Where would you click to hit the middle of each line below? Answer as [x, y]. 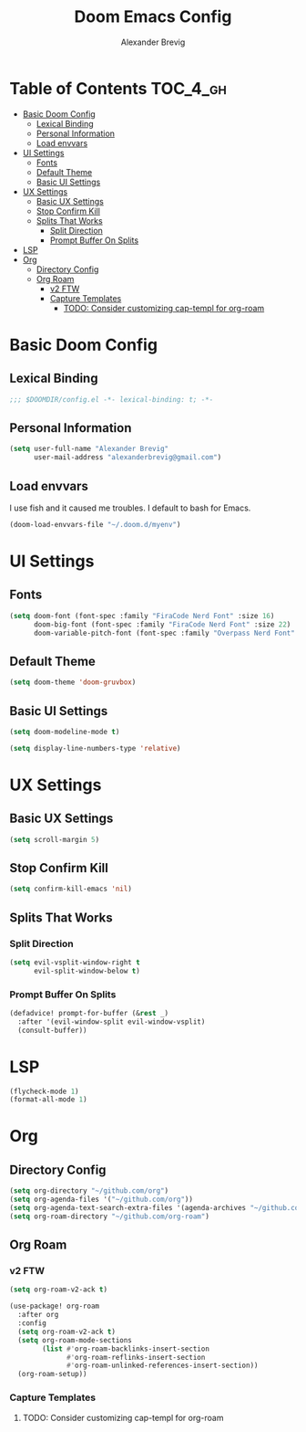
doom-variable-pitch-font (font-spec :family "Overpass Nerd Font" [164, 633]
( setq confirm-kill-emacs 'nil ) [71, 889]
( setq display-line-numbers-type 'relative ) [95, 748]
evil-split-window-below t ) [87, 971]
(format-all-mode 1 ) [49, 1100]
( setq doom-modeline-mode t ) [65, 732]
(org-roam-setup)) [53, 1374]
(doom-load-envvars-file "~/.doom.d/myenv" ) [95, 524]
